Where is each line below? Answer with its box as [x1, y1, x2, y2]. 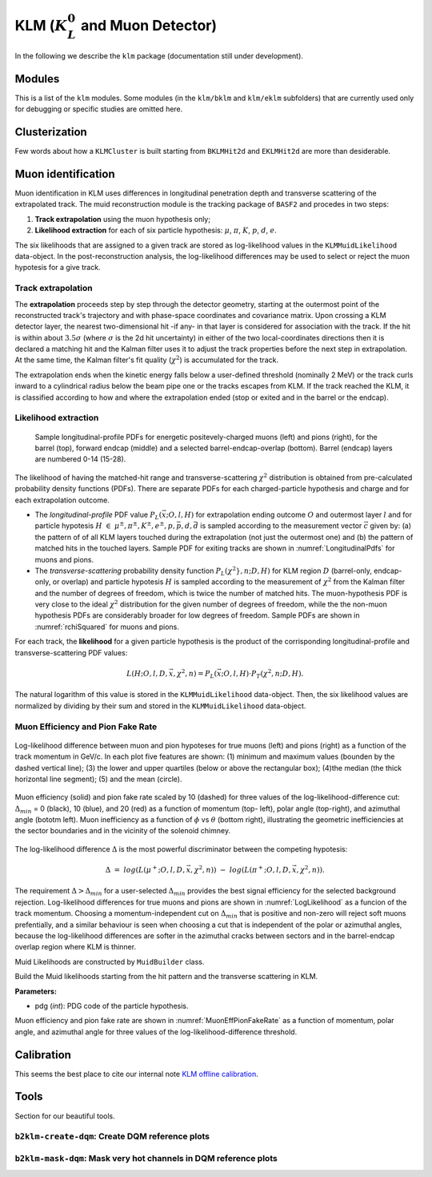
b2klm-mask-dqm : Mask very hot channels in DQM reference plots [14, 1152, 278, 1163]
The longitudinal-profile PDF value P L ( [34, 510, 162, 521]
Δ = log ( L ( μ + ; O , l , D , [105, 864, 186, 875]
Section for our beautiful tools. [14, 1110, 115, 1121]
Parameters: [14, 986, 58, 996]
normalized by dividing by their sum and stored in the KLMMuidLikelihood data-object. [14, 701, 306, 711]
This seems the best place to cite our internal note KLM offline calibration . [14, 1069, 259, 1078]
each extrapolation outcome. [14, 495, 110, 505]
